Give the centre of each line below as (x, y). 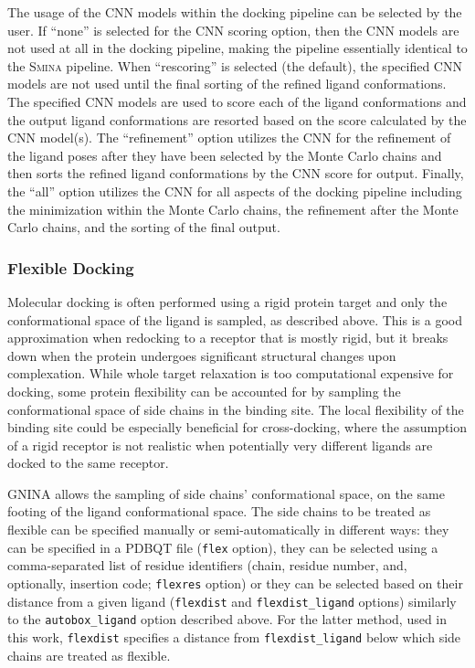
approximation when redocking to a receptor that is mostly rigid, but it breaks (228, 338)
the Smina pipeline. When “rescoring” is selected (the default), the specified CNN (235, 65)
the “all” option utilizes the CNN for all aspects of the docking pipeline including (235, 191)
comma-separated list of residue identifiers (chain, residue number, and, (207, 565)
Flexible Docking (71, 267)
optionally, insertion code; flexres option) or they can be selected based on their (235, 583)
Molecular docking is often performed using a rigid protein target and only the (227, 301)
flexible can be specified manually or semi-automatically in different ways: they (228, 530)
